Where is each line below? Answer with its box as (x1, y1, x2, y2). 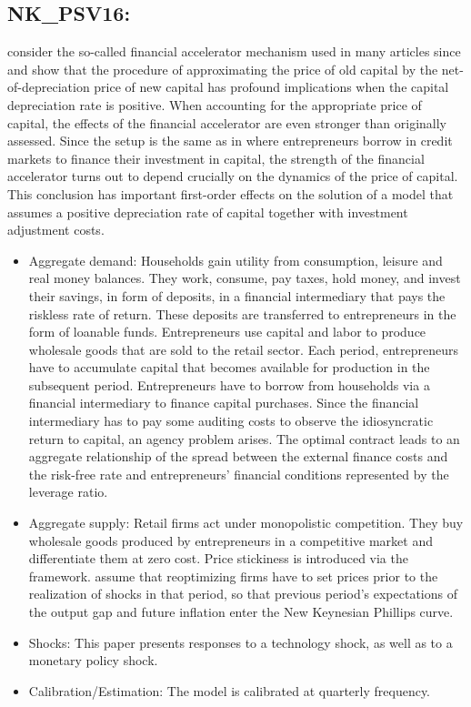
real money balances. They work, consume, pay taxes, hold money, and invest (28, 268, 461, 288)
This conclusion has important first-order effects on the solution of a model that (7, 184, 454, 203)
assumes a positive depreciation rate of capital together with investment (7, 202, 408, 221)
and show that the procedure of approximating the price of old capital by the (7, 59, 438, 78)
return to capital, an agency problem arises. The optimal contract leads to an (28, 429, 460, 448)
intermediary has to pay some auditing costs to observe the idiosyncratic (28, 411, 434, 430)
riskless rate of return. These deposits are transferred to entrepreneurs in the (28, 304, 456, 323)
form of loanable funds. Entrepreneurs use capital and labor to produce (28, 322, 426, 341)
